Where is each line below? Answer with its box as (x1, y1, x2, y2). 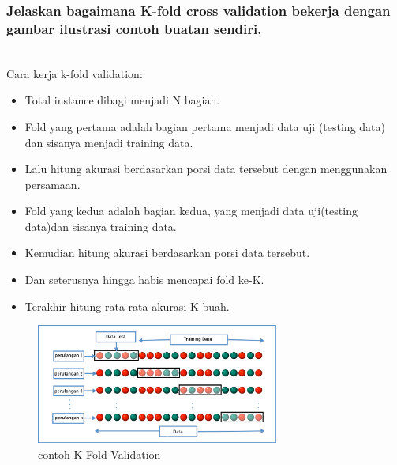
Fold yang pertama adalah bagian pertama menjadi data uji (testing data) (24, 118, 385, 134)
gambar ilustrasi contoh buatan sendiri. (6, 18, 262, 38)
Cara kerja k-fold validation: (6, 65, 143, 81)
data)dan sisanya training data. (24, 217, 177, 234)
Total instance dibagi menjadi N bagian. (24, 92, 220, 108)
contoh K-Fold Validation (38, 445, 161, 462)
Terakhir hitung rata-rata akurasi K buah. (24, 297, 230, 314)
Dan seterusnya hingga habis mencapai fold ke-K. (24, 271, 264, 288)
